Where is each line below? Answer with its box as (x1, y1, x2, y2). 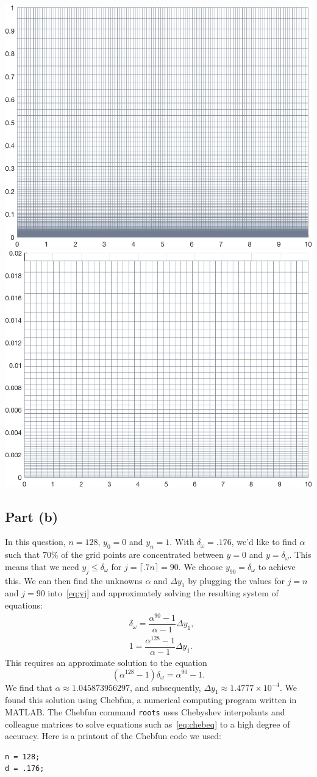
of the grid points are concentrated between (61, 548, 224, 561)
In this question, (5, 535, 66, 548)
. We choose (178, 560, 223, 573)
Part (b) (5, 507, 59, 526)
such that (5, 548, 40, 561)
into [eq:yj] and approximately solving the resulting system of (48, 587, 279, 599)
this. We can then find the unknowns (5, 574, 143, 587)
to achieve (258, 560, 296, 573)
